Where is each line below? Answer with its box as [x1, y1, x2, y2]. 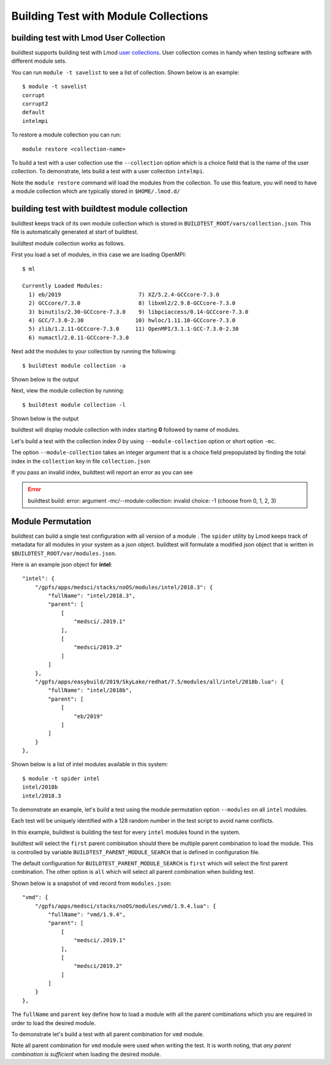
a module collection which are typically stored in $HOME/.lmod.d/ [11, 187, 180, 195]
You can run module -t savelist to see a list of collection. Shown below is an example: [11, 68, 240, 76]
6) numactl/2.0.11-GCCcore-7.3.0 [28, 334, 129, 341]
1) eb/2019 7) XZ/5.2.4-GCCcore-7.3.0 [28, 291, 220, 298]
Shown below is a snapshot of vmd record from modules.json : [11, 879, 172, 887]
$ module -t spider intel [22, 775, 101, 782]
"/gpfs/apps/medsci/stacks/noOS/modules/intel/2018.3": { [34, 584, 213, 591]
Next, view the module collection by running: [11, 387, 124, 395]
